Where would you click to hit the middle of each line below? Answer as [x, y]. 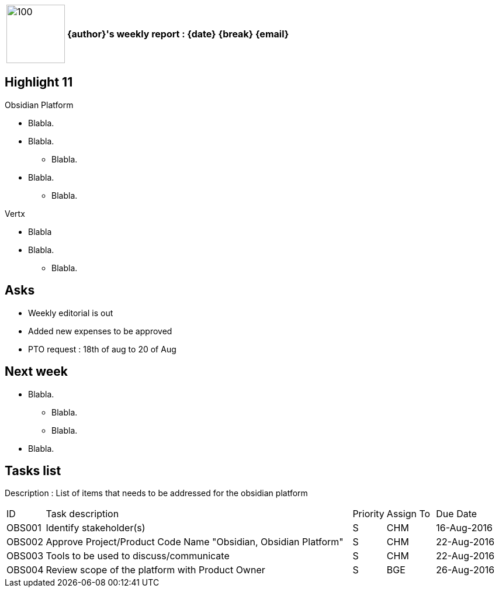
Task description [82, 514]
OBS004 [25, 570]
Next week [37, 372]
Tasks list [33, 470]
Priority [368, 514]
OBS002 [25, 542]
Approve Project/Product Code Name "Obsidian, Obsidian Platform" [195, 542]
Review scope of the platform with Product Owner [155, 570]
